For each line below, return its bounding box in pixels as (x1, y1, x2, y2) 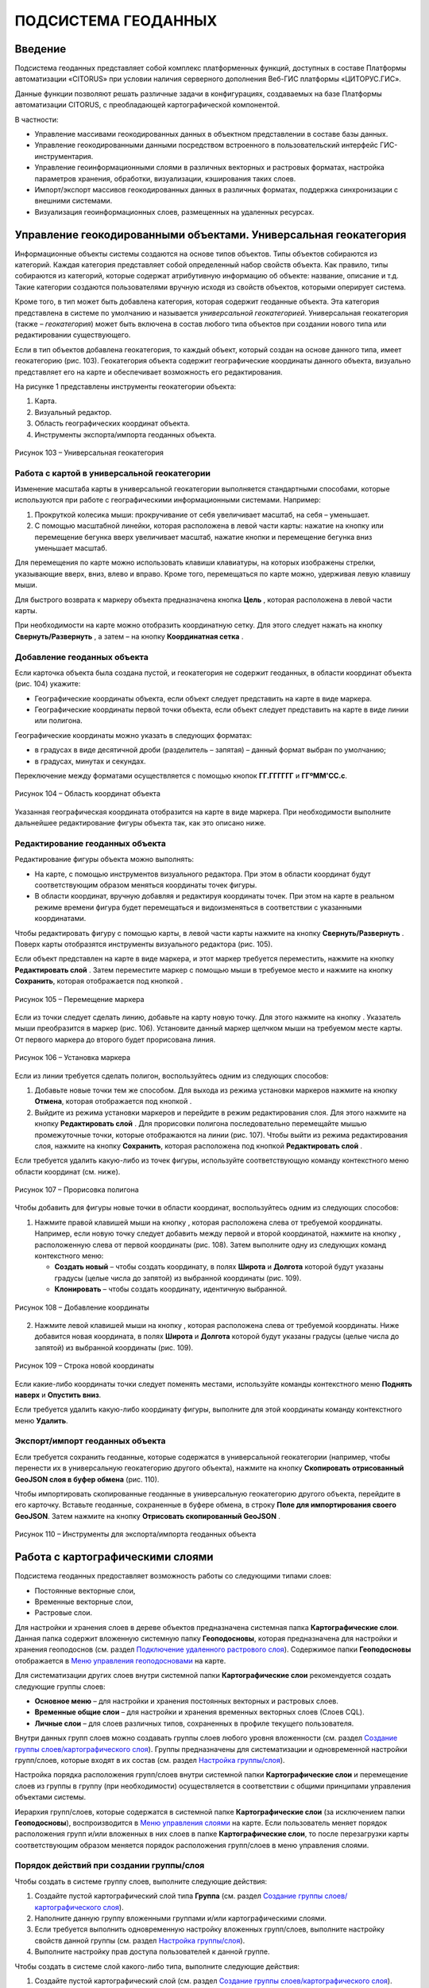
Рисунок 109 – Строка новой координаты (14, 1361, 155, 1371)
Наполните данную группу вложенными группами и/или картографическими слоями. (34, 1913, 327, 1924)
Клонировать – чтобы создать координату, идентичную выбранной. (54, 1284, 288, 1294)
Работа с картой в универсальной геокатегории (14, 468, 211, 479)
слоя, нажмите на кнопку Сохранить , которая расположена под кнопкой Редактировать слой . (34, 1141, 363, 1151)
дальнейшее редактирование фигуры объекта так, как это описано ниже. (14, 818, 266, 828)
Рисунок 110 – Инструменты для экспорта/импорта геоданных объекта (14, 1529, 257, 1539)
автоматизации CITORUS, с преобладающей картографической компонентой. (14, 100, 280, 110)
